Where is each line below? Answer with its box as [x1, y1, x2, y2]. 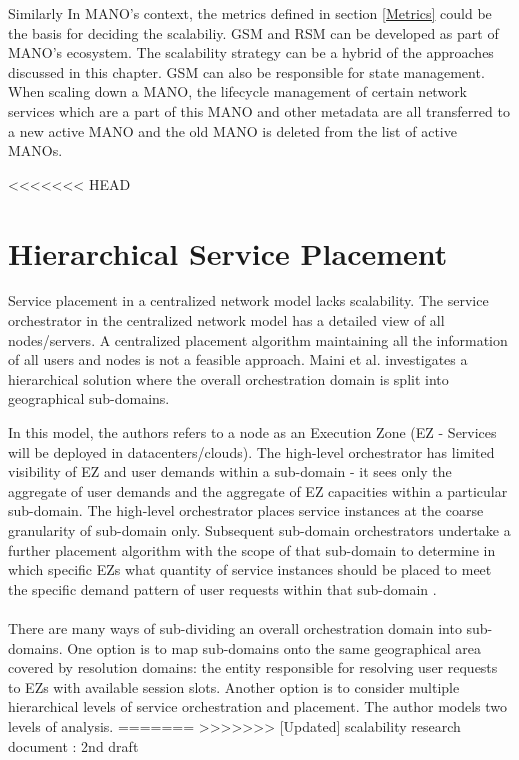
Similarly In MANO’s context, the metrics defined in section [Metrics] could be [8, 3, 492, 23]
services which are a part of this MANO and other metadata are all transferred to [8, 100, 510, 121]
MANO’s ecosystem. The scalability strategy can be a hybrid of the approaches [8, 42, 494, 63]
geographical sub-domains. [8, 388, 170, 409]
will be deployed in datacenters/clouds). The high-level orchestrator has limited [8, 441, 495, 462]
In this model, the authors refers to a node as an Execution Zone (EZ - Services [8, 422, 497, 443]
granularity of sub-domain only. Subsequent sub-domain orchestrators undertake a [8, 520, 511, 540]
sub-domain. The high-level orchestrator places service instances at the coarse [8, 500, 484, 521]
